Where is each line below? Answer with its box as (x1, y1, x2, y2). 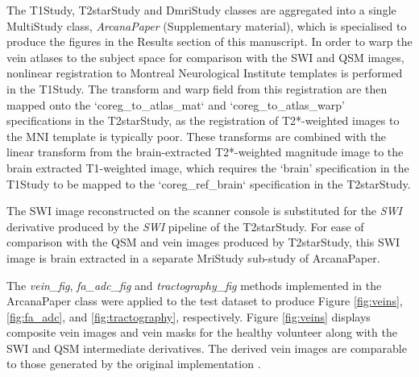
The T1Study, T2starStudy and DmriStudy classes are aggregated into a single (6, 2, 396, 18)
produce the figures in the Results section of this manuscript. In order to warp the (6, 33, 413, 50)
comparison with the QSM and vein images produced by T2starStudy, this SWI (6, 234, 400, 251)
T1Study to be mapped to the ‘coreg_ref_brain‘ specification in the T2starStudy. (6, 175, 411, 192)
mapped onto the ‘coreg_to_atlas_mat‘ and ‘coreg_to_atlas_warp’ (6, 96, 345, 113)
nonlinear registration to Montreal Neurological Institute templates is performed (6, 64, 403, 81)
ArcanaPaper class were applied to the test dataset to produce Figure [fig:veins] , (6, 292, 403, 309)
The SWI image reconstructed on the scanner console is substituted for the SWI (6, 202, 403, 219)
